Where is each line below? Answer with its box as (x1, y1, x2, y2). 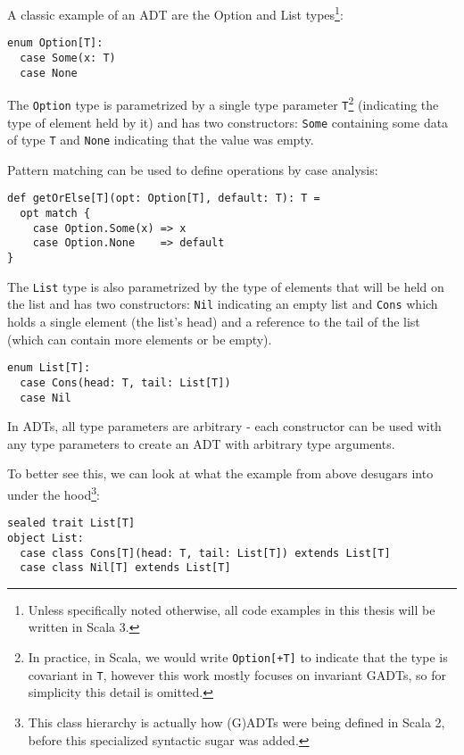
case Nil (20, 391, 71, 404)
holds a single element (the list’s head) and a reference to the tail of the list (7, 312, 420, 331)
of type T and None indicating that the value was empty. (7, 130, 314, 149)
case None (20, 66, 78, 79)
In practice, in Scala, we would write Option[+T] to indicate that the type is (28, 648, 448, 667)
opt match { (20, 207, 91, 220)
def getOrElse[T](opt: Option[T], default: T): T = (7, 192, 320, 205)
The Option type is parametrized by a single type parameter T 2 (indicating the (7, 93, 439, 113)
